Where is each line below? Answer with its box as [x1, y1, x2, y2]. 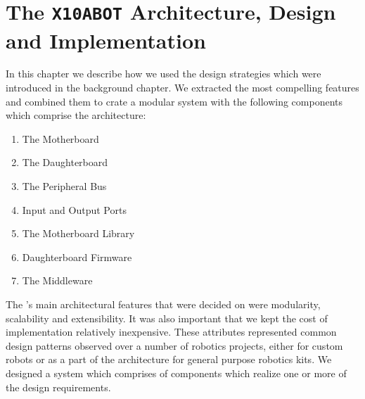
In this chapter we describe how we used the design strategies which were [6, 66, 321, 81]
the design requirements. [6, 379, 111, 394]
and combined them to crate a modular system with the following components [6, 94, 343, 108]
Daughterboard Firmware [22, 249, 132, 264]
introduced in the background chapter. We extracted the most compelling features [6, 80, 359, 95]
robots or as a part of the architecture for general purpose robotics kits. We [6, 352, 332, 367]
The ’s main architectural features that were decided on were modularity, [6, 296, 321, 311]
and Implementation [6, 25, 206, 54]
